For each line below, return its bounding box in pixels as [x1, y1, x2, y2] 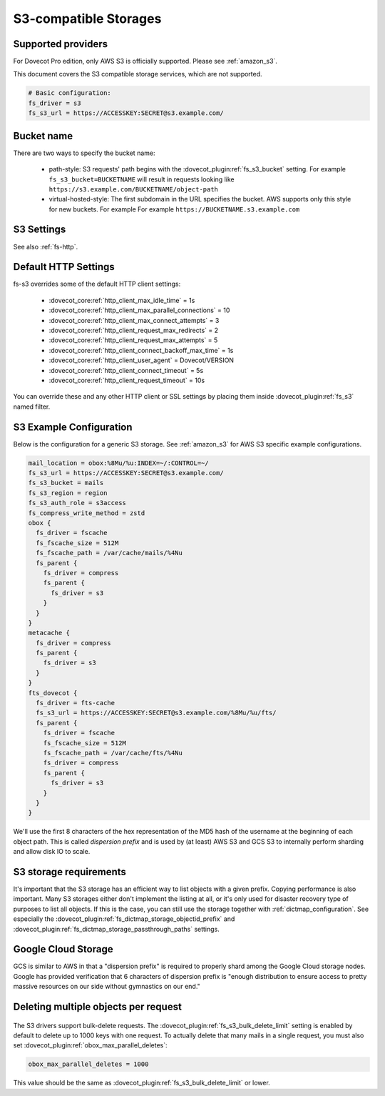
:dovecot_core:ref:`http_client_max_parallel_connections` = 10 [48, 306, 230, 314]
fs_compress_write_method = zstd [28, 509, 145, 517]
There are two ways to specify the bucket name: [13, 149, 155, 157]
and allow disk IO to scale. [13, 847, 91, 856]
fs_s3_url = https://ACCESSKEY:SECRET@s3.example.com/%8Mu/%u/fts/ [36, 709, 277, 717]
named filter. [13, 402, 51, 411]
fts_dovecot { [28, 689, 78, 697]
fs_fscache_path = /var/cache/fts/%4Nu [43, 749, 183, 757]
